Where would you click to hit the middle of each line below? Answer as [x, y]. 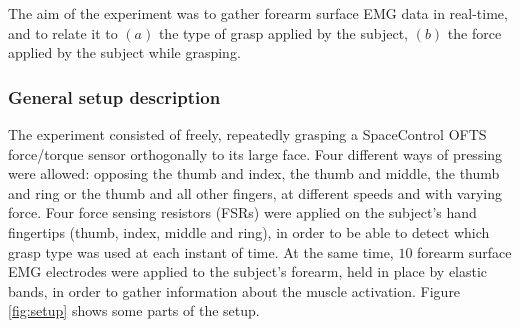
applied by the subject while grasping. [124, 52]
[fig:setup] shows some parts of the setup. [134, 310]
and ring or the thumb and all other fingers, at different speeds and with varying [255, 192]
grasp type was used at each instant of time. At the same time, [201, 251]
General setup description [114, 96]
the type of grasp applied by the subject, [283, 32]
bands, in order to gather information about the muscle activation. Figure [234, 290]
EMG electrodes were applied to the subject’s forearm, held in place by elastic [248, 271]
